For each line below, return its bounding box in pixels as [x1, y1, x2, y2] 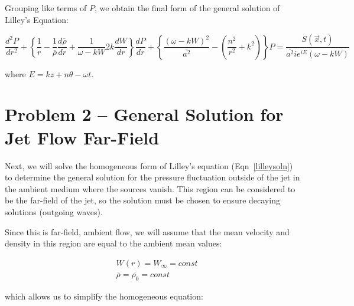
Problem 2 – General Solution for [5, 102, 284, 126]
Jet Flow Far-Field [5, 125, 160, 149]
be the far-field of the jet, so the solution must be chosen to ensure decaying [5, 194, 280, 206]
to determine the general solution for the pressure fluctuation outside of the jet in [5, 171, 300, 183]
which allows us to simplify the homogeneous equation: [5, 289, 203, 302]
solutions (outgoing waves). [5, 205, 103, 218]
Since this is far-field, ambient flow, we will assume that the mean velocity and [5, 225, 290, 238]
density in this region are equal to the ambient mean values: [5, 237, 222, 249]
